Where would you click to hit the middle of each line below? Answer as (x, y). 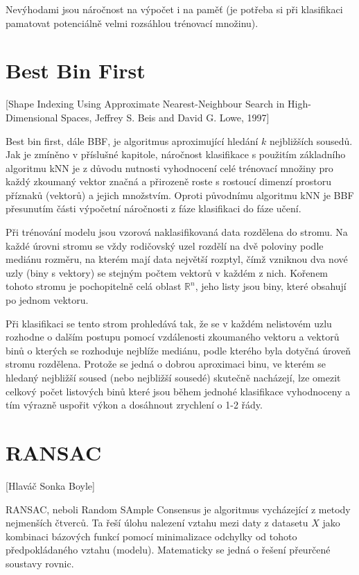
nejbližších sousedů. (311, 140)
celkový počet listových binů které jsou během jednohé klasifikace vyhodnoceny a (178, 391)
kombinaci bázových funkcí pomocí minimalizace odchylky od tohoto (151, 536)
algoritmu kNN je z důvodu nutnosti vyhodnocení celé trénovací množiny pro (169, 168)
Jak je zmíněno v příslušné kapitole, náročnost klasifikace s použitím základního (176, 154)
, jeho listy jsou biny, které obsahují (271, 286)
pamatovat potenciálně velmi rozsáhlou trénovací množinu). (132, 23)
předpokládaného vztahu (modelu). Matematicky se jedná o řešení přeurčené (168, 550)
